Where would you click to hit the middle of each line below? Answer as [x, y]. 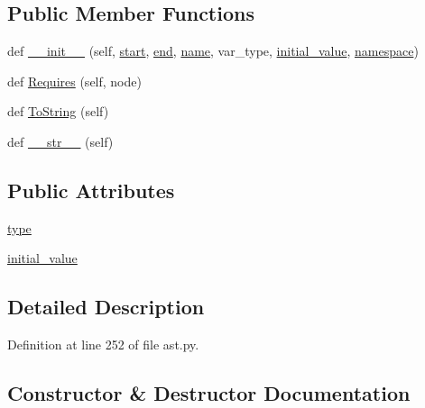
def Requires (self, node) [74, 81]
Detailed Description [106, 307]
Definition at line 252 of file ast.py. [103, 345]
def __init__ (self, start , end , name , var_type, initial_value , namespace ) [213, 51]
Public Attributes [91, 190]
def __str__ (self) [60, 141]
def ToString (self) [58, 111]
